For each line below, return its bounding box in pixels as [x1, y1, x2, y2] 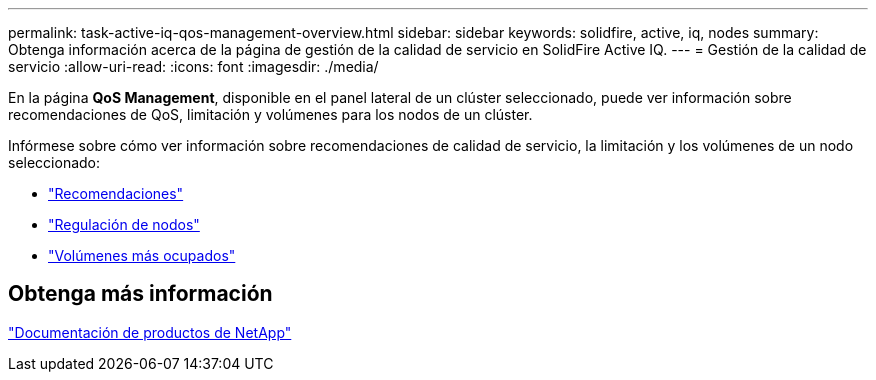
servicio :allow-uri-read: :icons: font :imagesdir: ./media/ [8, 58, 379, 75]
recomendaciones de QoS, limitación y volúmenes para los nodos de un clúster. [8, 106, 533, 123]
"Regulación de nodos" [48, 216, 200, 233]
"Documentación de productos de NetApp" [8, 323, 292, 341]
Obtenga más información [8, 281, 273, 307]
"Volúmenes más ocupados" [48, 247, 236, 264]
